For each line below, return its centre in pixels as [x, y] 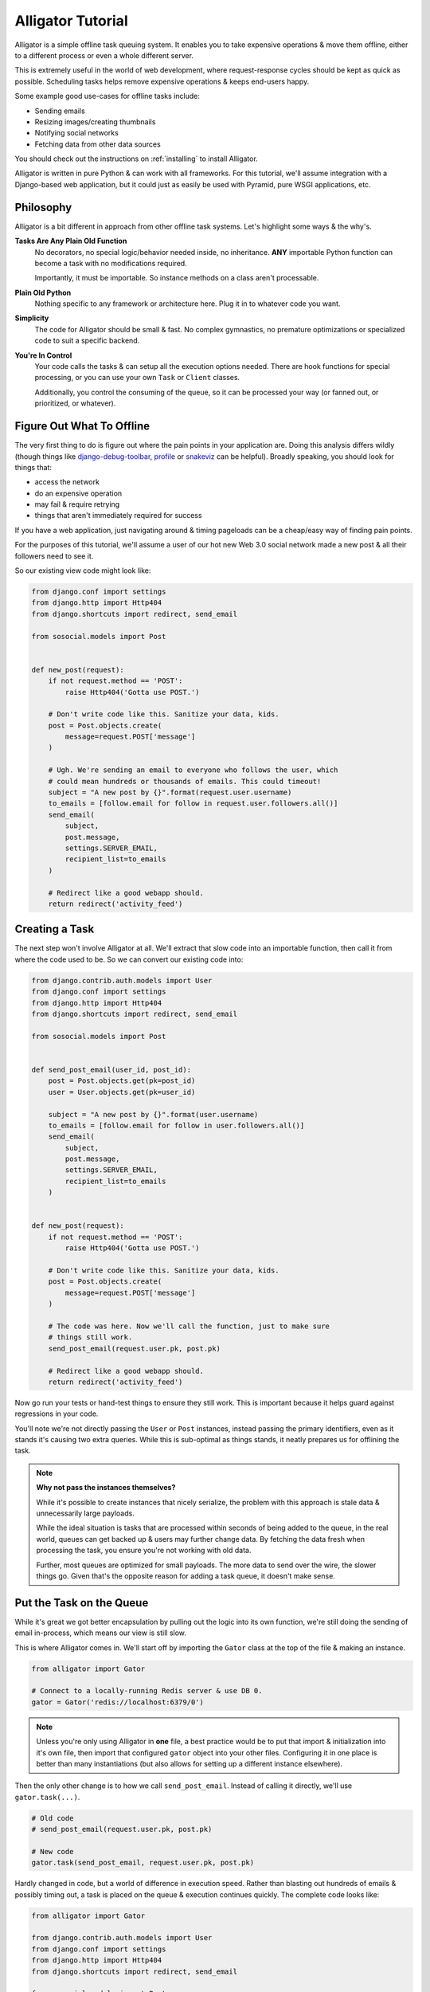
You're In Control [43, 355]
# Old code [53, 1818]
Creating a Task [55, 929]
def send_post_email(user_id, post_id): [111, 1069]
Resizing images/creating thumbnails [95, 122]
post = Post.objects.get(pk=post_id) [122, 1081]
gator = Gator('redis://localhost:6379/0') [118, 1702]
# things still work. [90, 1337]
